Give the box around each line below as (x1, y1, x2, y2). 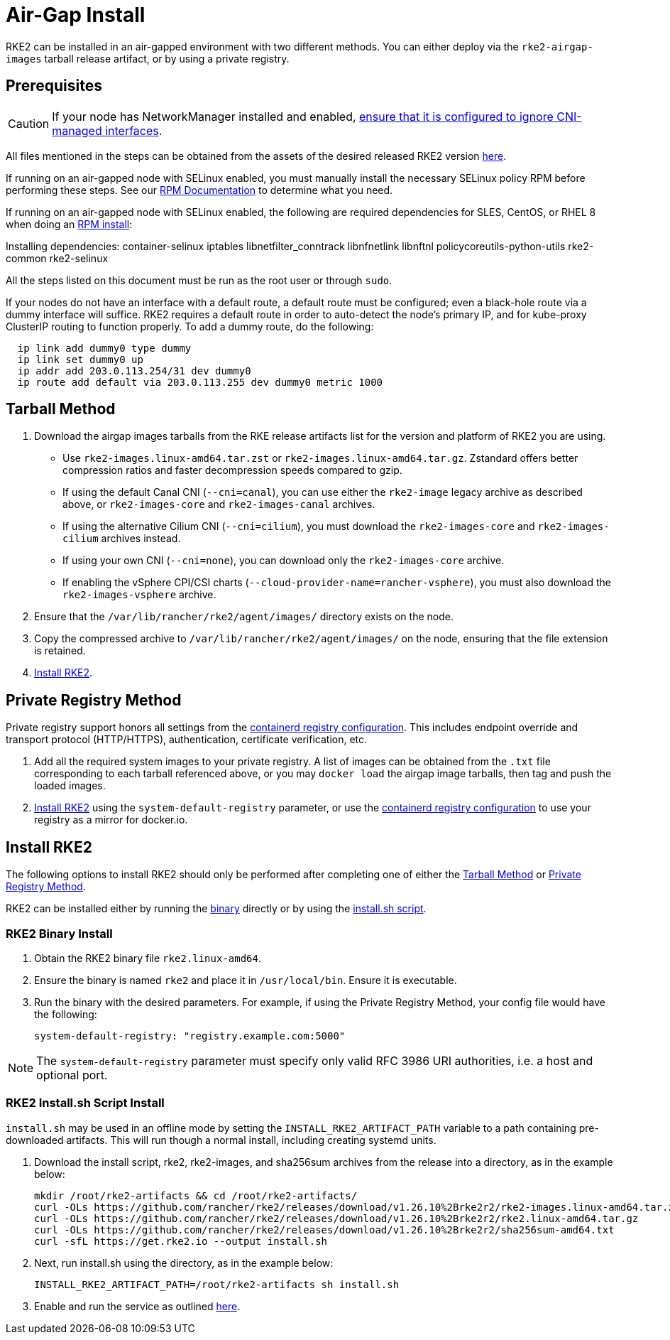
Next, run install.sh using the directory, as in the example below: (34, 1256, 334, 1269)
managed (52, 123, 102, 138)
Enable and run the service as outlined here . (34, 1300, 241, 1312)
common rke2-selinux (6, 252, 109, 264)
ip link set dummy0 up (17, 353, 143, 365)
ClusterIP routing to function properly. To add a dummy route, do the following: (6, 320, 374, 333)
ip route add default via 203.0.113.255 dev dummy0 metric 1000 (17, 376, 383, 388)
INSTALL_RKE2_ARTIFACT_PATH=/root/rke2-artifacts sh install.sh (34, 1278, 400, 1290)
